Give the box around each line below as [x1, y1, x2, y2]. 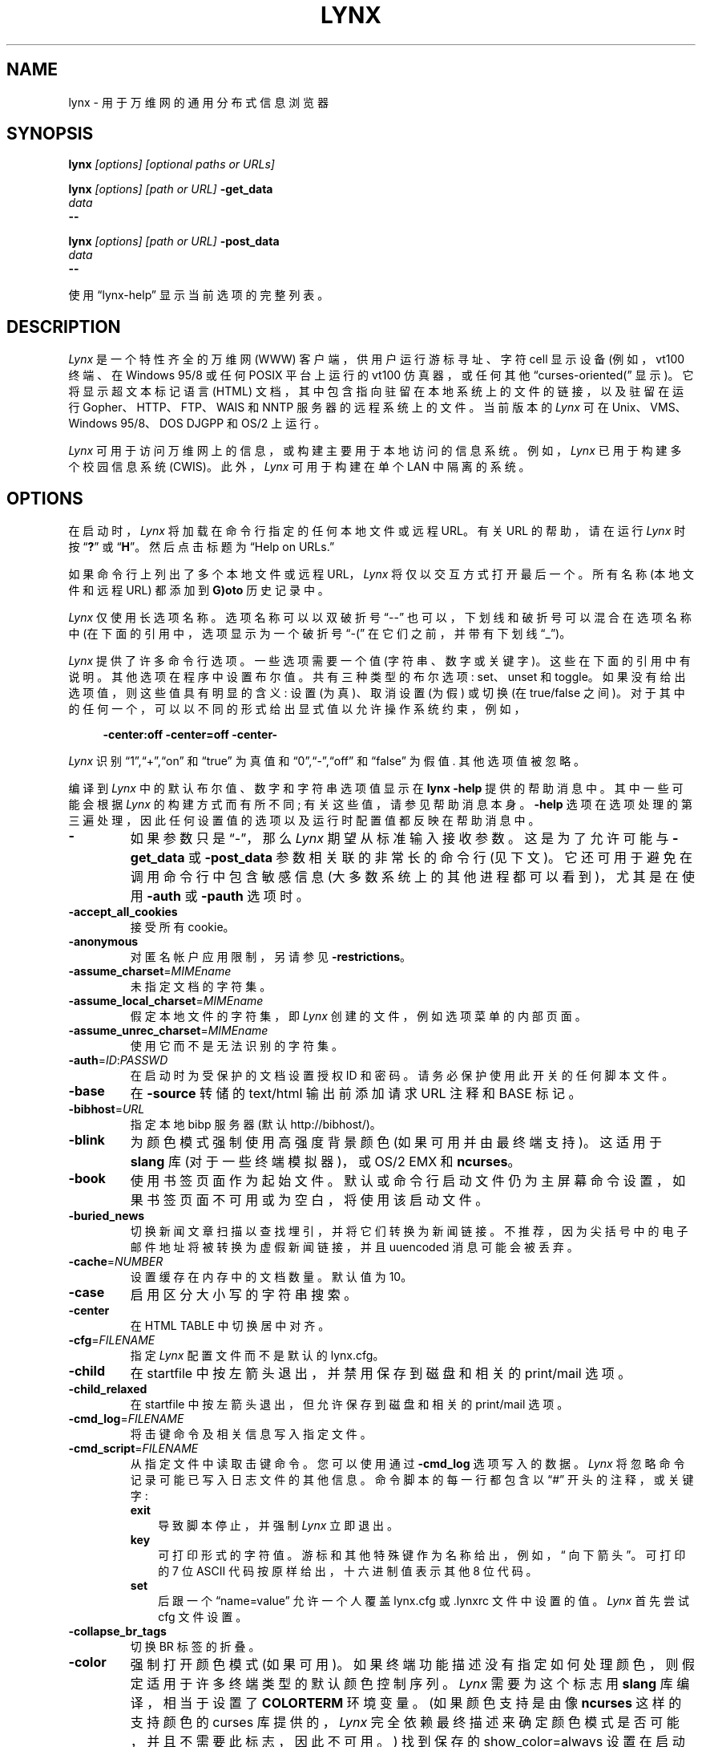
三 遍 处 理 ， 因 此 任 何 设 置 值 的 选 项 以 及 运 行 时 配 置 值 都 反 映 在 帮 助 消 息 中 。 [68, 813, 540, 828]
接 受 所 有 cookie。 [130, 920, 235, 934]
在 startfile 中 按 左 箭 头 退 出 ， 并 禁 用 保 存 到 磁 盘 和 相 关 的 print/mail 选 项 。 [130, 1365, 631, 1382]
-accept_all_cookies [68, 905, 178, 919]
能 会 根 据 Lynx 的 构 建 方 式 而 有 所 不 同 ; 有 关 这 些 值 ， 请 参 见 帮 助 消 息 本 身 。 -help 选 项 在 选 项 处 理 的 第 [68, 797, 693, 812]
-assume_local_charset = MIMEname [68, 994, 264, 1008]
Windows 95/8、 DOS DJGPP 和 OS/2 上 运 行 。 [68, 416, 326, 431]
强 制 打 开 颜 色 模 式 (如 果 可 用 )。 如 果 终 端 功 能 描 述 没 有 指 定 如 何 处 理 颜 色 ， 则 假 [130, 1656, 695, 1673]
